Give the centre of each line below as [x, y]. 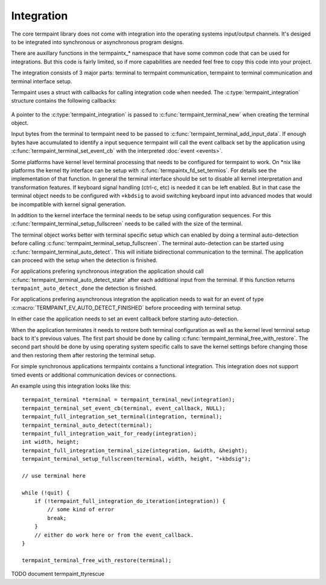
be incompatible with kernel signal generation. [69, 204]
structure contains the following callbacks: [64, 101]
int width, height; [51, 442]
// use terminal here [54, 476]
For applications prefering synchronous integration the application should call [107, 271]
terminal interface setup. [42, 81]
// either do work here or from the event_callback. [114, 535]
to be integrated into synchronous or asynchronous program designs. [97, 42]
